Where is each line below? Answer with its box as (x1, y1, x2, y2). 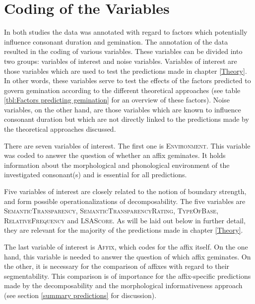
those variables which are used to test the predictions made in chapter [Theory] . (4, 65, 247, 76)
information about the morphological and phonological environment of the (4, 159, 230, 170)
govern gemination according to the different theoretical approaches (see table (4, 85, 241, 95)
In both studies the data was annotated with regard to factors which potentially (4, 27, 248, 37)
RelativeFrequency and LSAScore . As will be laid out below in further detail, (4, 215, 246, 225)
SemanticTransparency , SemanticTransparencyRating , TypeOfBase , (4, 205, 219, 216)
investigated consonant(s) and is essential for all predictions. (4, 169, 187, 180)
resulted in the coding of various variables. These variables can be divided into (4, 46, 243, 56)
